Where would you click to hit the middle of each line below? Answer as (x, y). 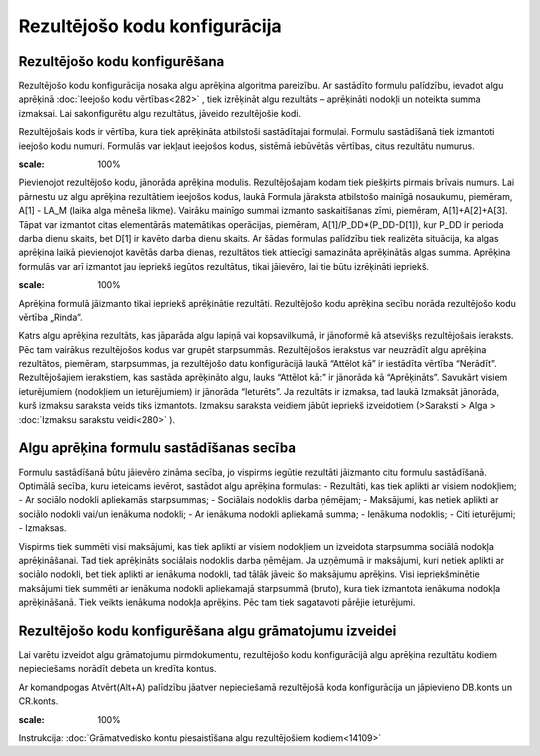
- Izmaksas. (42, 528)
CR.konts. (38, 701)
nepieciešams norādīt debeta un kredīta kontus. (117, 669)
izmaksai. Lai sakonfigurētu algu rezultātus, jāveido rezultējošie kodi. (160, 113)
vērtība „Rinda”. (51, 317)
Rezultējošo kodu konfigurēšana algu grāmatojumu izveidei (207, 630)
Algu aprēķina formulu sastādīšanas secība (157, 448)
